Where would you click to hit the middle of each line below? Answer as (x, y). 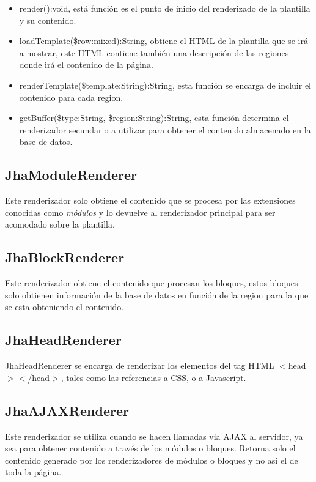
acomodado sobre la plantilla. (60, 224)
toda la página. (33, 472)
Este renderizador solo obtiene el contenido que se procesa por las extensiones (150, 200)
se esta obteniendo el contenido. (64, 307)
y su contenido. (48, 20)
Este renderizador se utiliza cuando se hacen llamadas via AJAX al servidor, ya (154, 436)
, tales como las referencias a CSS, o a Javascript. (153, 377)
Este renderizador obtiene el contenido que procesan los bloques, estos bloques (152, 283)
